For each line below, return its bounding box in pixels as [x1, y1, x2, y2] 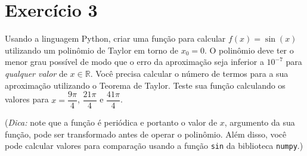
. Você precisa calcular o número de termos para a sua [90, 67, 289, 79]
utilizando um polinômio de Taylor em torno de [5, 43, 178, 56]
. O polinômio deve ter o [204, 43, 294, 56]
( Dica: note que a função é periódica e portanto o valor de [5, 116, 218, 129]
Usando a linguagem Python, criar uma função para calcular [5, 32, 226, 45]
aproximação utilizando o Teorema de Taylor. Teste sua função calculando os [5, 79, 286, 91]
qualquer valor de [5, 67, 67, 79]
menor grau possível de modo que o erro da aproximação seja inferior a [5, 55, 264, 68]
